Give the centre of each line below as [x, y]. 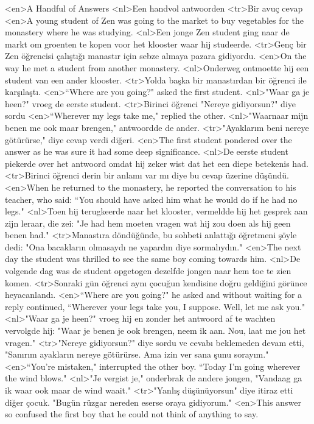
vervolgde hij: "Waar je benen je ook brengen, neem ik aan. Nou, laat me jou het [155, 330]
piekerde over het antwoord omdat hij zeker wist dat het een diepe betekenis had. [157, 163]
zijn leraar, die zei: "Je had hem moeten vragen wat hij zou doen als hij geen [148, 223]
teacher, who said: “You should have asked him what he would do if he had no [151, 199]
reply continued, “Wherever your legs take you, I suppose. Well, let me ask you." [155, 306]
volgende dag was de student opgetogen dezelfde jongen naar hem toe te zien [148, 271]
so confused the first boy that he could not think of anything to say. [132, 414]
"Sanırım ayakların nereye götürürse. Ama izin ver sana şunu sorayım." [137, 354]
